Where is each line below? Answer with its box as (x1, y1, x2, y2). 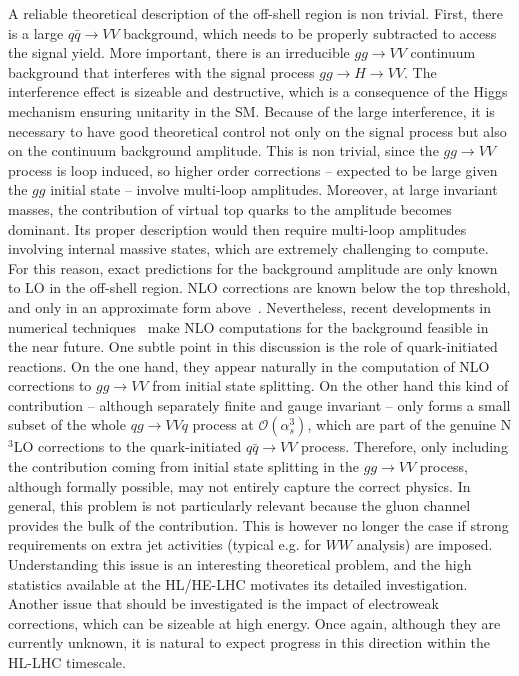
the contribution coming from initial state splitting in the (8, 456, 360, 477)
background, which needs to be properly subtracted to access (123, 22, 497, 43)
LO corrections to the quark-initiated (13, 436, 242, 457)
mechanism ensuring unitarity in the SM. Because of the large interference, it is (8, 100, 495, 121)
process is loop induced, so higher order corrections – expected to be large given (8, 159, 498, 180)
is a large (8, 22, 64, 43)
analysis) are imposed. (356, 534, 493, 555)
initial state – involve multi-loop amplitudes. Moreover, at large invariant (50, 179, 498, 200)
